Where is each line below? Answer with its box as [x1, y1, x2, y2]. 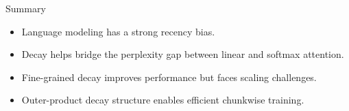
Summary [5, 1, 46, 15]
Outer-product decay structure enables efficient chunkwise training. [21, 93, 304, 107]
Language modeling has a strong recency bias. [21, 24, 215, 38]
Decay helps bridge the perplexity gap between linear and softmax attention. [21, 47, 344, 61]
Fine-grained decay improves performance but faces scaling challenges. [21, 69, 317, 84]
